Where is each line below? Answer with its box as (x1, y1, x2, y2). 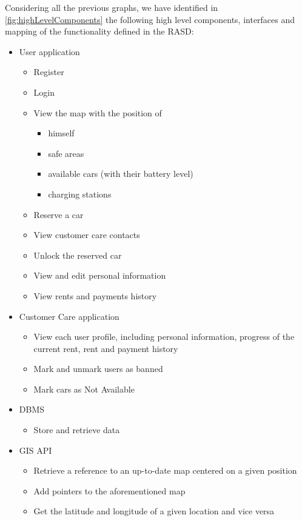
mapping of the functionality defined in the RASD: (5, 25, 194, 38)
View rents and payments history (33, 289, 157, 302)
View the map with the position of (33, 106, 162, 119)
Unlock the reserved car (33, 248, 122, 261)
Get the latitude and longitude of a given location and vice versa (33, 505, 275, 517)
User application (19, 45, 80, 58)
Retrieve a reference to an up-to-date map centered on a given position (33, 464, 297, 477)
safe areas (48, 147, 84, 159)
